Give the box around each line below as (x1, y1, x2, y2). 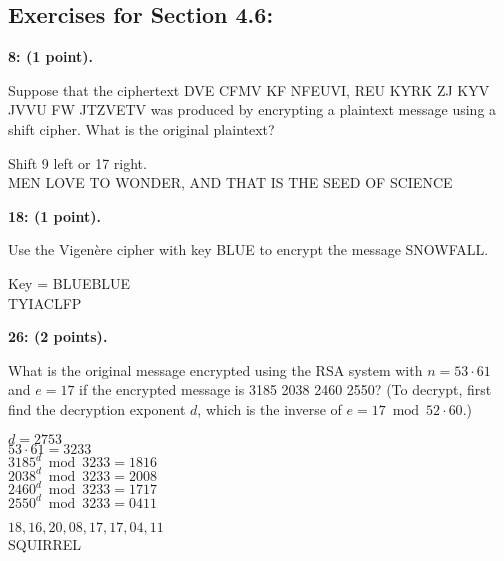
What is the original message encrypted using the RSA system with (8, 359, 423, 380)
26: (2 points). (8, 326, 108, 347)
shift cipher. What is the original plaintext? (8, 118, 275, 139)
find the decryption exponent (8, 398, 186, 419)
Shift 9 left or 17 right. (8, 152, 147, 173)
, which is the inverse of (197, 398, 342, 419)
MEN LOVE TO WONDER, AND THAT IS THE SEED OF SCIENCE (8, 172, 453, 193)
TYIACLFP (8, 292, 82, 313)
